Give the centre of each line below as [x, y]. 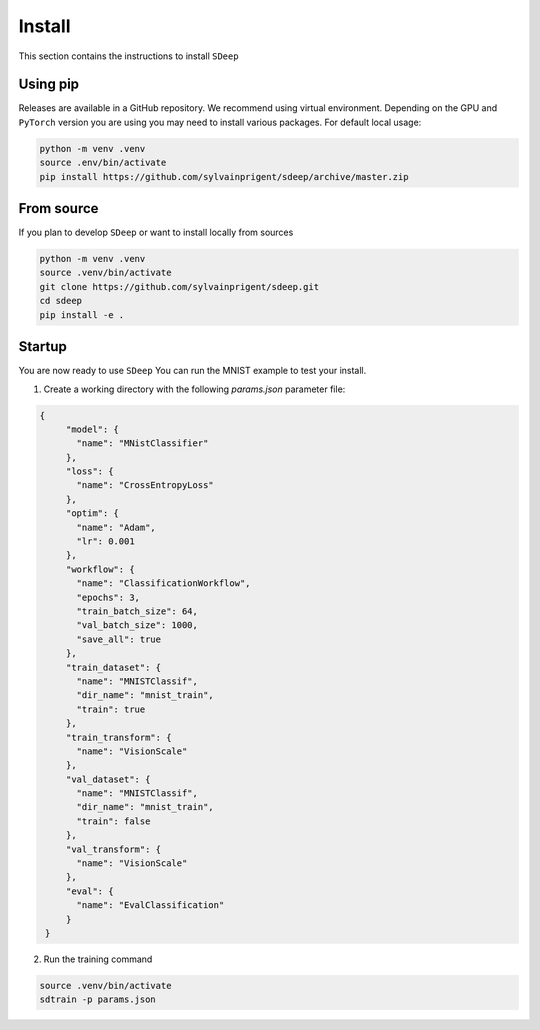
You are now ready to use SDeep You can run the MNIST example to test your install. [192, 371]
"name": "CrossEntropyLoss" [145, 485]
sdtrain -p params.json [98, 999]
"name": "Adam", [116, 527]
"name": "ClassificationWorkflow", [163, 583]
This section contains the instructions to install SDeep [128, 56]
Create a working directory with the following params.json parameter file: [194, 389]
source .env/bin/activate [103, 163]
